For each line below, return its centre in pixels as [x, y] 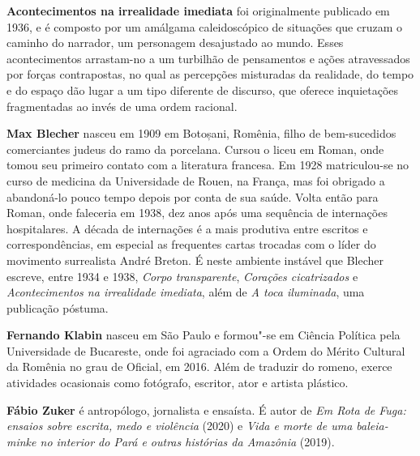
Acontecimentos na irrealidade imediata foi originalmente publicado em [198, 11]
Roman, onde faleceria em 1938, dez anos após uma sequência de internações [197, 213]
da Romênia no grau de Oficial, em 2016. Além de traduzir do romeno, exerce [199, 367]
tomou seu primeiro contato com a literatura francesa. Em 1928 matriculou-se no [208, 165]
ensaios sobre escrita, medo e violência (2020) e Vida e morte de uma [180, 426]
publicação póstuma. [58, 307]
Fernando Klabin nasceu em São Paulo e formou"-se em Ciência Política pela [204, 335]
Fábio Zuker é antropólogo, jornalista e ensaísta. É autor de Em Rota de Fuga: [206, 409]
